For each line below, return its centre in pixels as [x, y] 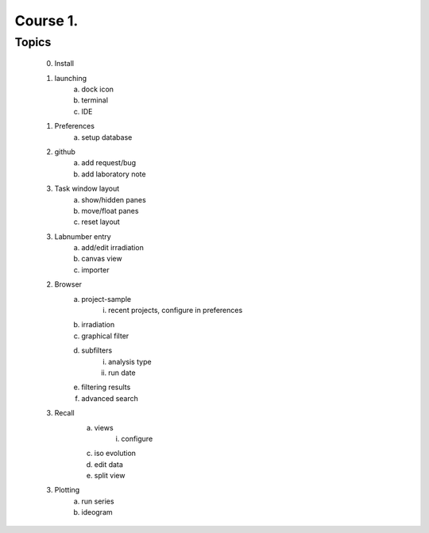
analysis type [130, 361]
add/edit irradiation [113, 248]
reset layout [101, 222]
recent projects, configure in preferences [176, 311]
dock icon [98, 89]
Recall [64, 413]
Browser [68, 284]
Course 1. [46, 21]
